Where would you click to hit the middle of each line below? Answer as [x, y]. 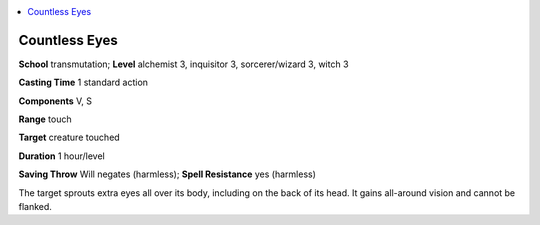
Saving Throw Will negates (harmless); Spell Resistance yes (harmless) [167, 174]
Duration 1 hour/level [61, 156]
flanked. [35, 207]
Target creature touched [69, 137]
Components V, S [55, 101]
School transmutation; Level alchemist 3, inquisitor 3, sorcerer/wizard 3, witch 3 [183, 64]
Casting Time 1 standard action [83, 82]
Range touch [45, 119]
